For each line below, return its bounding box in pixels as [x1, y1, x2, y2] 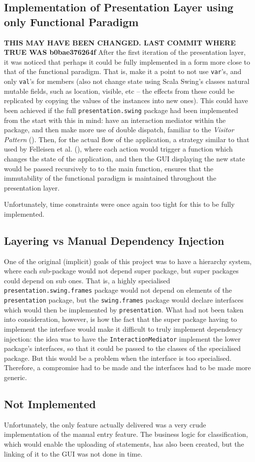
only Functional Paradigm [4, 14, 139, 29]
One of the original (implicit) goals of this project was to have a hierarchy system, [4, 256, 252, 266]
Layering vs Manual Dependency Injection [4, 232, 224, 248]
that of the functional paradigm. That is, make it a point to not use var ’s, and [4, 66, 242, 77]
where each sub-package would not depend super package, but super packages [4, 266, 239, 276]
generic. [4, 372, 27, 383]
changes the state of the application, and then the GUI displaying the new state [4, 153, 245, 163]
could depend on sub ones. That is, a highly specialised [4, 275, 170, 285]
